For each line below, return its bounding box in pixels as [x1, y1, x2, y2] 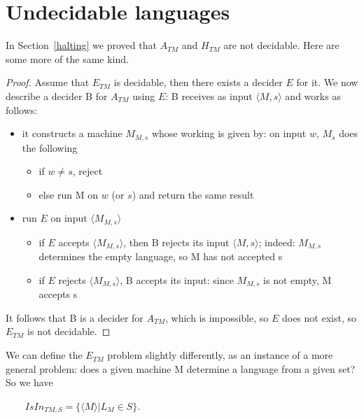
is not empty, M [263, 272, 332, 287]
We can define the [6, 348, 83, 362]
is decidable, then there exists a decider [113, 75, 283, 90]
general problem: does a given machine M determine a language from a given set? [6, 361, 356, 376]
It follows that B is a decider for [6, 310, 143, 325]
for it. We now [296, 75, 358, 90]
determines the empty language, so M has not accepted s [38, 249, 283, 264]
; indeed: [258, 234, 295, 249]
